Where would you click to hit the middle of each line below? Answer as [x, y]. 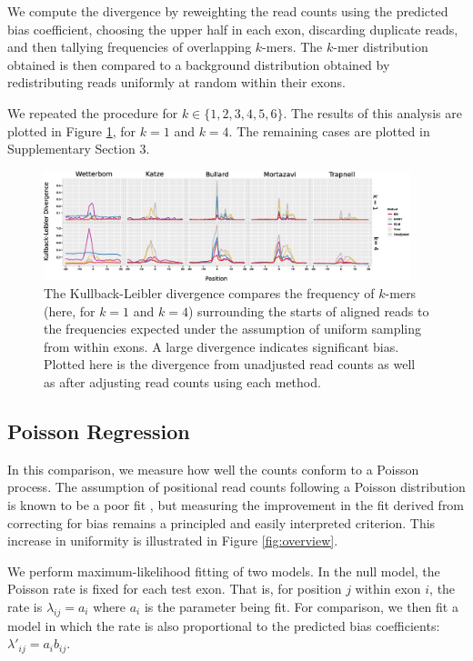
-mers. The [292, 47]
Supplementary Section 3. [79, 149]
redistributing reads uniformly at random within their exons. [176, 82]
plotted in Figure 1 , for [72, 130]
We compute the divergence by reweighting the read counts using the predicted [228, 11]
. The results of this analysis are [372, 112]
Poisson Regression [99, 431]
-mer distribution [381, 47]
